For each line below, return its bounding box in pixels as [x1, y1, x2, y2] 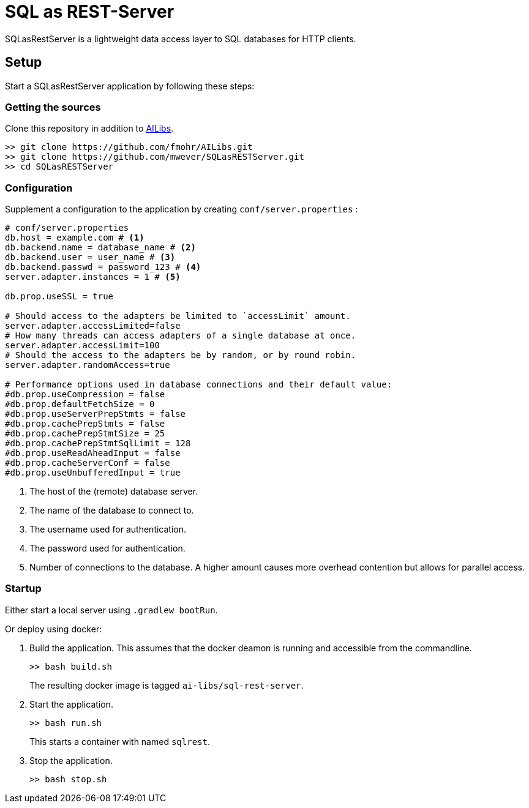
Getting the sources [5, 100, 101, 113]
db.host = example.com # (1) [5, 233, 144, 243]
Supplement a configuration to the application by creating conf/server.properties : [5, 204, 358, 215]
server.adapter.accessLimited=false [5, 321, 181, 331]
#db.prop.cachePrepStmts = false [5, 419, 165, 429]
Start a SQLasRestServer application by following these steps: [5, 80, 255, 91]
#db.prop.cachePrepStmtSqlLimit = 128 [5, 438, 191, 449]
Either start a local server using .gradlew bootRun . [5, 604, 218, 615]
